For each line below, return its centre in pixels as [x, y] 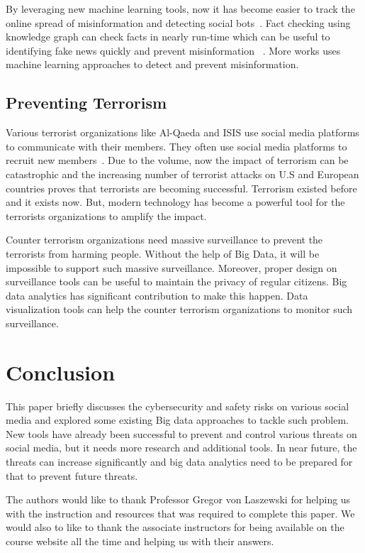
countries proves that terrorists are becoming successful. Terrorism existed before [181, 188]
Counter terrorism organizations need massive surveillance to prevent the [164, 240]
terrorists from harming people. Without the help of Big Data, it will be [163, 253]
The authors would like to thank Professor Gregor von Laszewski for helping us [178, 499]
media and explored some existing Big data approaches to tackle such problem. [177, 420]
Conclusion [61, 372]
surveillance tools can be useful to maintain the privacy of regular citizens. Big [176, 281]
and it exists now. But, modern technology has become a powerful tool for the [175, 202]
